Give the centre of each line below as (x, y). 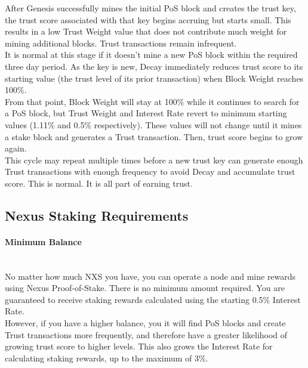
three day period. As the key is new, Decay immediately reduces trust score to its (154, 66)
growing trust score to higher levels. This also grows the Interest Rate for (139, 346)
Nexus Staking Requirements (97, 215)
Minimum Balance (43, 241)
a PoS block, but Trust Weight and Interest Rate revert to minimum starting (146, 113)
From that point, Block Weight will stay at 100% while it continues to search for (152, 101)
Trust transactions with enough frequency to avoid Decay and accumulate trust (150, 171)
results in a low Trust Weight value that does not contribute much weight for (146, 31)
